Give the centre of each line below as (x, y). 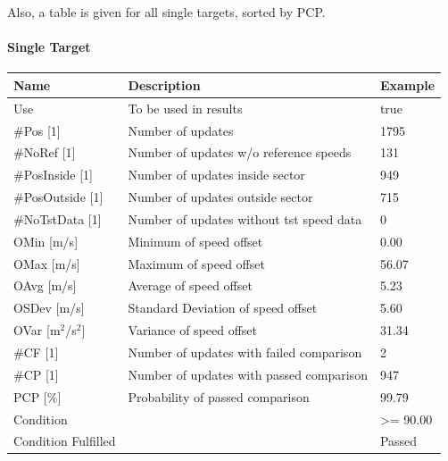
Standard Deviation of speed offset (223, 308)
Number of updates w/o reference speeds (240, 152)
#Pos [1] (37, 130)
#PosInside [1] (54, 175)
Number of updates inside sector (216, 175)
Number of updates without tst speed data (245, 218)
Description (164, 84)
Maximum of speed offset (196, 263)
